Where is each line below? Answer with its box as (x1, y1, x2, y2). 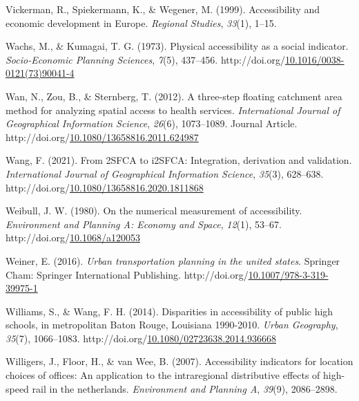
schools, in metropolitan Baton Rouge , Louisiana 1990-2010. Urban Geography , (6, 317, 338, 332)
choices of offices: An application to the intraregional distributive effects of (6, 368, 320, 382)
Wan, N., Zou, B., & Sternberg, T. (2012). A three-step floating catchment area (6, 88, 342, 103)
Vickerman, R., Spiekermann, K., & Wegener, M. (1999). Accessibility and (6, 2, 320, 16)
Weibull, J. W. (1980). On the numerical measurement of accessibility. (6, 203, 302, 218)
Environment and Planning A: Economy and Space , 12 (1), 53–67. (6, 216, 282, 231)
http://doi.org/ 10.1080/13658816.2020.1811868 (6, 180, 204, 194)
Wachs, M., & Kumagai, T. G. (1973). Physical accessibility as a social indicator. (6, 39, 349, 53)
